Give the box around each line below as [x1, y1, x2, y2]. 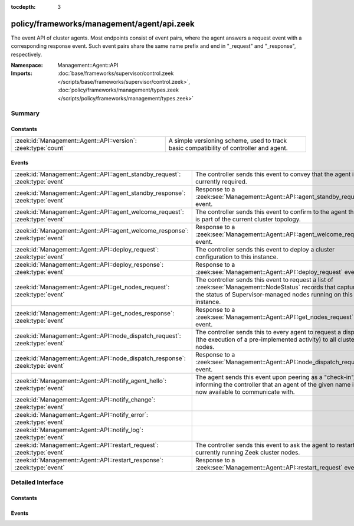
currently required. [195, 177, 247, 185]
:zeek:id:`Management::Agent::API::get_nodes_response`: [14, 309, 175, 317]
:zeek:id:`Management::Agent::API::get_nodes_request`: [14, 283, 170, 291]
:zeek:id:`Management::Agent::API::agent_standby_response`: [14, 189, 186, 197]
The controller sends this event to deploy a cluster [195, 245, 335, 253]
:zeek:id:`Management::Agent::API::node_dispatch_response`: [14, 354, 186, 362]
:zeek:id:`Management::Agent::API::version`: [14, 136, 137, 145]
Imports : [11, 70, 32, 77]
